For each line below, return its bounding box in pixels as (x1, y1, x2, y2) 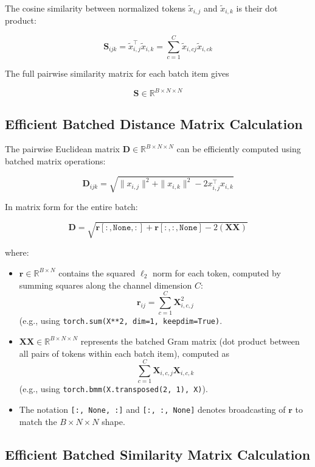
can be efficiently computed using (176, 142, 301, 155)
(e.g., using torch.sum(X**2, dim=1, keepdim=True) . (19, 314, 223, 327)
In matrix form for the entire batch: (5, 200, 138, 213)
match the (19, 415, 57, 427)
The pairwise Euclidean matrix (5, 142, 120, 155)
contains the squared (58, 266, 136, 279)
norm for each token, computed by (152, 266, 281, 279)
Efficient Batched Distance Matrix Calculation (5, 114, 303, 133)
